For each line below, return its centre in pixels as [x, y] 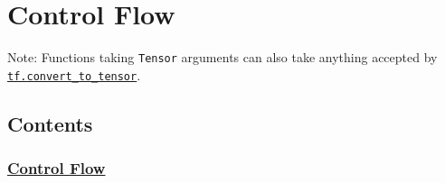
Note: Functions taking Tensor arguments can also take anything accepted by [222, 57]
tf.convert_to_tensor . [74, 74]
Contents [50, 123]
